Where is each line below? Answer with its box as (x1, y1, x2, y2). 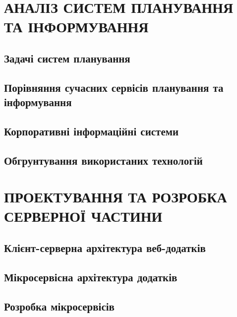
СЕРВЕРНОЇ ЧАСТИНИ (4, 206, 163, 226)
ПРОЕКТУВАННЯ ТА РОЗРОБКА (4, 187, 227, 207)
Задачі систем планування (4, 50, 130, 65)
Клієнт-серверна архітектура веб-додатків (4, 240, 206, 255)
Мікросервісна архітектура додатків (4, 269, 178, 284)
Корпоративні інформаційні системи (4, 123, 179, 138)
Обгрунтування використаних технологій (4, 152, 203, 168)
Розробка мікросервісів (4, 298, 115, 314)
